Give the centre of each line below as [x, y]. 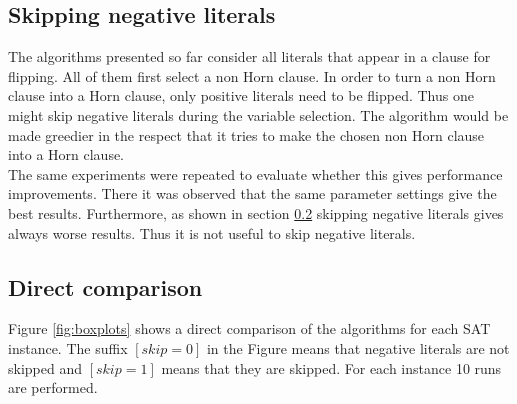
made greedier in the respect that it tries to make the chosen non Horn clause [246, 134]
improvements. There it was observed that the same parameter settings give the [252, 193]
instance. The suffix [68, 347]
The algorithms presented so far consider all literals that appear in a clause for [249, 56]
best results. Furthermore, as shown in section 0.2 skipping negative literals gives [256, 212]
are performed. [53, 387]
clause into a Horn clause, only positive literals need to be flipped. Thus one [241, 95]
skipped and [45, 367]
